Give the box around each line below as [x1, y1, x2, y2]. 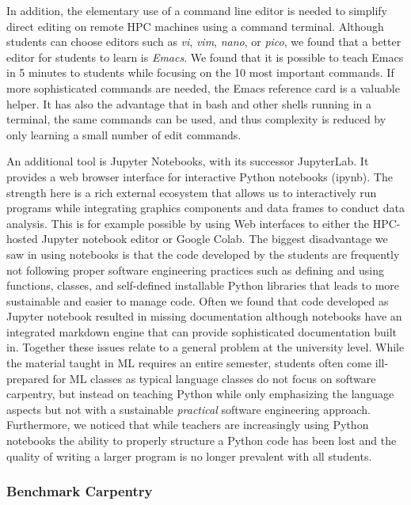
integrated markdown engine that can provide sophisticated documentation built [6, 323, 398, 340]
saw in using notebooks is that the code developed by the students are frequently [6, 245, 400, 262]
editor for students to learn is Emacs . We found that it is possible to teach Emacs [6, 48, 404, 65]
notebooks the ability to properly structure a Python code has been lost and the [6, 432, 397, 449]
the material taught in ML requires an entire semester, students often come [6, 355, 372, 371]
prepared [6, 370, 49, 386]
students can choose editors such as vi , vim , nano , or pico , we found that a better [6, 33, 401, 50]
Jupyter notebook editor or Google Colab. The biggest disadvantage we [41, 230, 388, 247]
